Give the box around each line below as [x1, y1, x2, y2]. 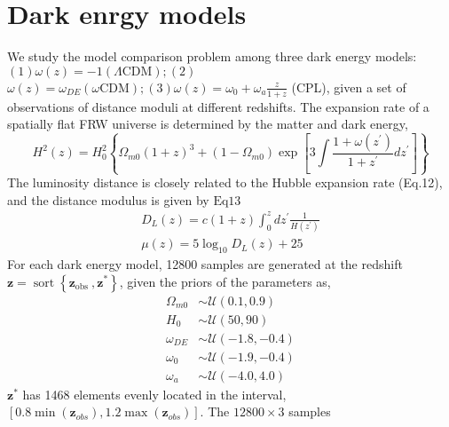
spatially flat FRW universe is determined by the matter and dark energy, [7, 115, 408, 133]
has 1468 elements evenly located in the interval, [22, 384, 287, 403]
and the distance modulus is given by [7, 190, 209, 209]
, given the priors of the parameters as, [119, 272, 331, 290]
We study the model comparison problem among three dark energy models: [7, 47, 417, 66]
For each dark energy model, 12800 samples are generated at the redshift [7, 254, 403, 273]
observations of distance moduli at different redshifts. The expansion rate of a [7, 97, 429, 115]
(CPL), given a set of [291, 77, 406, 96]
